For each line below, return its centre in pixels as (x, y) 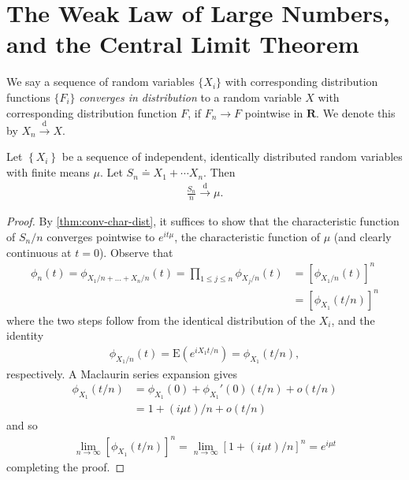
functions (28, 97)
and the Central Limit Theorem (183, 44)
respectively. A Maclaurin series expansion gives (122, 373)
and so (22, 425)
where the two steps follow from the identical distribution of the (161, 320)
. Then (219, 172)
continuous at (39, 252)
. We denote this (356, 112)
